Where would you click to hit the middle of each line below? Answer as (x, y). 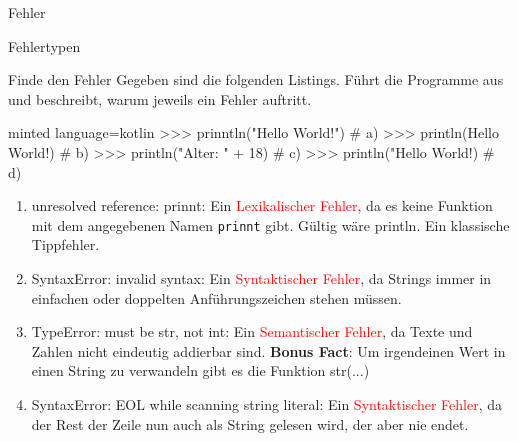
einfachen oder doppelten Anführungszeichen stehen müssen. (216, 297)
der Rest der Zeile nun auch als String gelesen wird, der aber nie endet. (250, 423)
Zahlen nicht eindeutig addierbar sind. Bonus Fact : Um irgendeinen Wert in (268, 350)
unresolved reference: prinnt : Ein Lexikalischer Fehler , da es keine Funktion (262, 205)
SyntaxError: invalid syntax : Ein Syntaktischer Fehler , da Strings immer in (261, 278)
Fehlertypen (44, 45)
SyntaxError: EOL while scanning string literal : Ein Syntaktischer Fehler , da (266, 403)
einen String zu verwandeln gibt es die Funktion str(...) (200, 370)
